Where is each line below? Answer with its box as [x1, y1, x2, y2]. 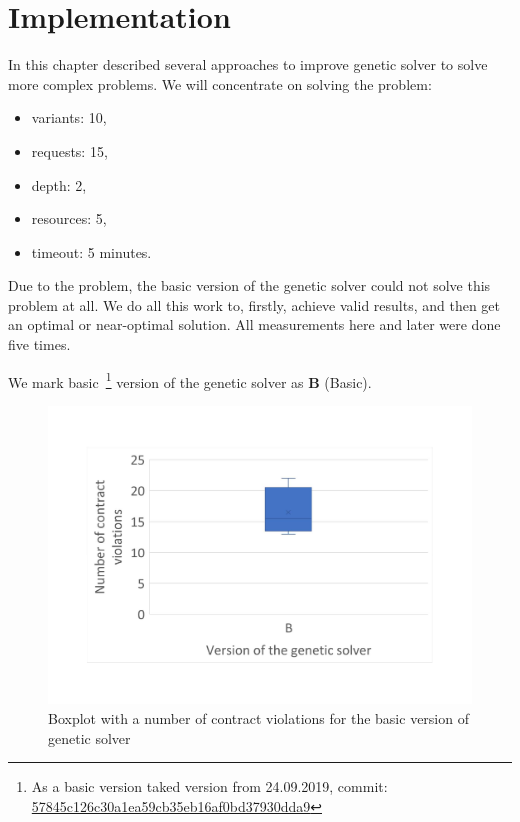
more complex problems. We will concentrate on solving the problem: [8, 73, 432, 94]
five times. [8, 334, 71, 355]
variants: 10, [31, 107, 107, 128]
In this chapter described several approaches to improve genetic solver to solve [8, 54, 488, 75]
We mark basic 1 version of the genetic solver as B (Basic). [8, 368, 372, 392]
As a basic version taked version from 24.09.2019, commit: [31, 776, 388, 797]
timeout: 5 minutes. [31, 241, 152, 262]
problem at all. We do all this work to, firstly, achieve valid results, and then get [8, 294, 501, 315]
